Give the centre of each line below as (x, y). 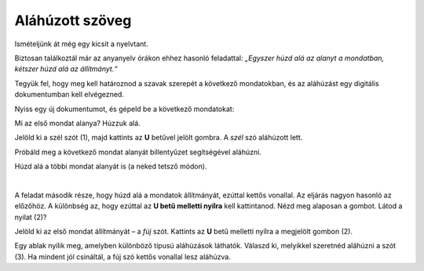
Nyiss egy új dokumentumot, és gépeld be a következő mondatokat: (124, 109)
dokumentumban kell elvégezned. (69, 95)
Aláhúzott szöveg (73, 20)
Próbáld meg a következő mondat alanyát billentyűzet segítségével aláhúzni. (138, 152)
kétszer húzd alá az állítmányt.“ (66, 69)
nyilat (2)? (31, 217)
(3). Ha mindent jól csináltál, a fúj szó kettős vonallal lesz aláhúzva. (122, 257)
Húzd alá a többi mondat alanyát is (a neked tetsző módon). (111, 166)
